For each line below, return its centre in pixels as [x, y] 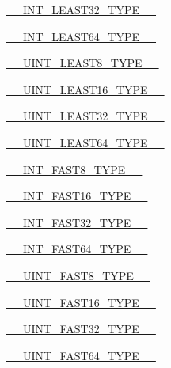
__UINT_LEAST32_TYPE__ [85, 116]
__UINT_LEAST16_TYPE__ [85, 89]
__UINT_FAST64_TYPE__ [81, 355]
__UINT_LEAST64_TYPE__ [85, 142]
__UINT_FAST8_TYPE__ [78, 275]
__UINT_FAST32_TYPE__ [81, 329]
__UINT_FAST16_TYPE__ [81, 302]
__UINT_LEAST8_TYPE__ [83, 63]
